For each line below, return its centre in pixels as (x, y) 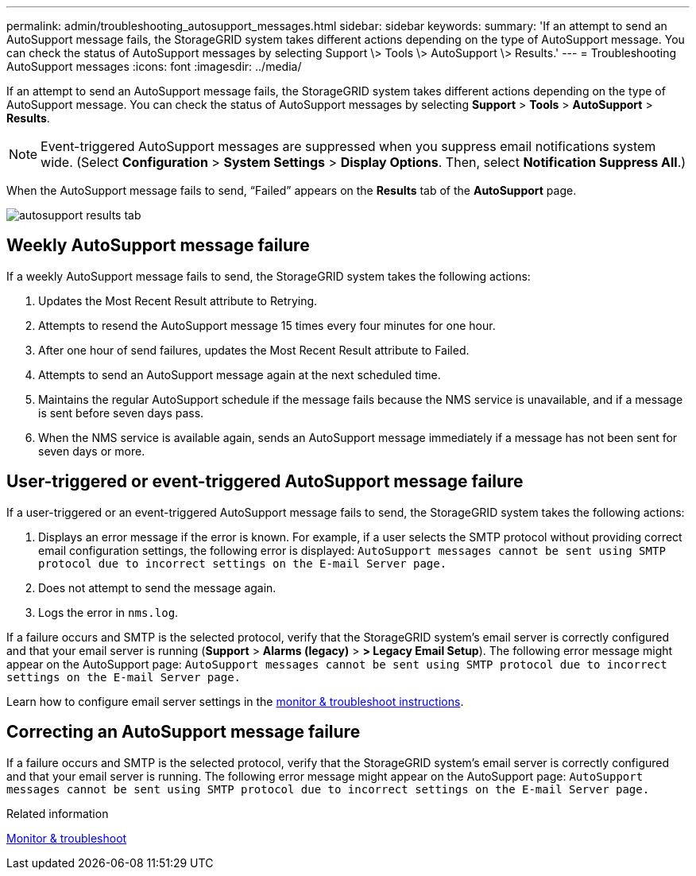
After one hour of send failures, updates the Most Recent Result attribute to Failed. (254, 350)
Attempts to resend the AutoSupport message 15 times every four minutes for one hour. (267, 325)
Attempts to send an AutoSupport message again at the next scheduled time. (240, 374)
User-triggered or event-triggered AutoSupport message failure (265, 482)
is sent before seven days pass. (121, 413)
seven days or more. (92, 451)
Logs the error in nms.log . (108, 612)
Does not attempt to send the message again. (157, 587)
